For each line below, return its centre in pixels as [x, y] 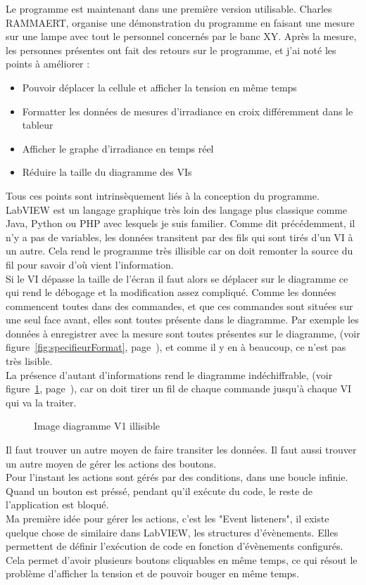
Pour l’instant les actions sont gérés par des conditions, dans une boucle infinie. [177, 477]
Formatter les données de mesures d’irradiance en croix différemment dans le [188, 111]
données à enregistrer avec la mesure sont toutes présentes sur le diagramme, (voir [183, 333]
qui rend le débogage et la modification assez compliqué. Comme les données [171, 292]
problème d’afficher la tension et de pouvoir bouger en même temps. [152, 573]
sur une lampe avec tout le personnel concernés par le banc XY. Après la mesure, [181, 36]
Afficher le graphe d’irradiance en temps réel [118, 148]
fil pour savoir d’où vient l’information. [90, 264]
